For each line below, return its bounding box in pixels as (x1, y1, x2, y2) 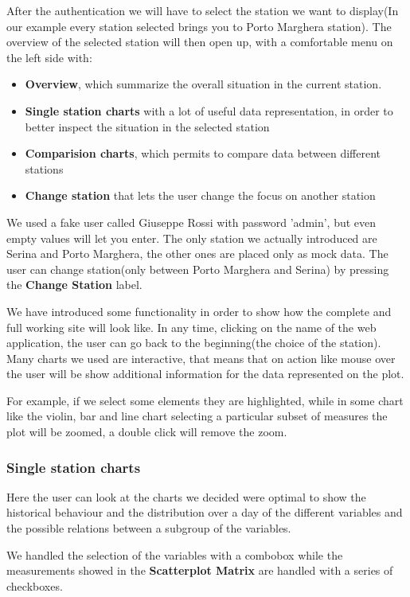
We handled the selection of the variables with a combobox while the (6, 546, 343, 563)
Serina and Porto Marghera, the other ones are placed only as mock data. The (6, 245, 389, 262)
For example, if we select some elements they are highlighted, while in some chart (6, 392, 404, 408)
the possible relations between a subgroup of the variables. (6, 520, 291, 537)
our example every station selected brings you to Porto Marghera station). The (6, 18, 392, 34)
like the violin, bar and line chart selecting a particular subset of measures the (6, 408, 388, 424)
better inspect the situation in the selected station (25, 118, 270, 135)
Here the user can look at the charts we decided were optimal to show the (6, 488, 366, 505)
